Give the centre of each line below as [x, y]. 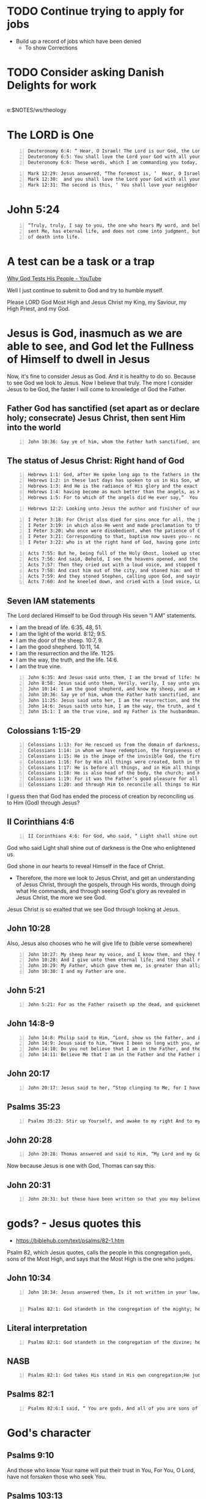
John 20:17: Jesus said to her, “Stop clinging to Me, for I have [114, 1088]
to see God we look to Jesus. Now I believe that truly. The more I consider [100, 383]
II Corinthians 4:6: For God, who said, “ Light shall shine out [113, 836]
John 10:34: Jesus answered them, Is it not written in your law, [114, 1292]
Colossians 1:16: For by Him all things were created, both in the [116, 762]
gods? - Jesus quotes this [74, 1223]
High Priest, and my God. [39, 309]
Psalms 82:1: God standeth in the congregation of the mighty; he [114, 1309]
